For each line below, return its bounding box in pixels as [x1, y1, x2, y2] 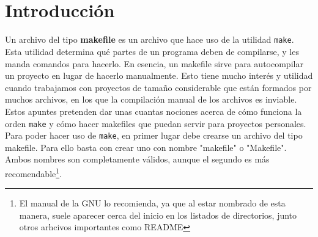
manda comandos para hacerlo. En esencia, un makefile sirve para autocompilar [5, 57, 303, 70]
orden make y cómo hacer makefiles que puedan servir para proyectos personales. [5, 117, 306, 129]
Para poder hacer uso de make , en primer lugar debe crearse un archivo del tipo [5, 129, 303, 142]
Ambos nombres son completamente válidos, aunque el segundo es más [5, 153, 270, 166]
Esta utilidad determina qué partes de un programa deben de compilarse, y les [5, 45, 299, 57]
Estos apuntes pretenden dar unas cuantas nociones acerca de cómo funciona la [5, 104, 302, 117]
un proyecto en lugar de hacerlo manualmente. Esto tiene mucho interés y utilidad [5, 69, 313, 82]
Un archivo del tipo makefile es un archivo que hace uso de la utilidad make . [5, 33, 294, 46]
